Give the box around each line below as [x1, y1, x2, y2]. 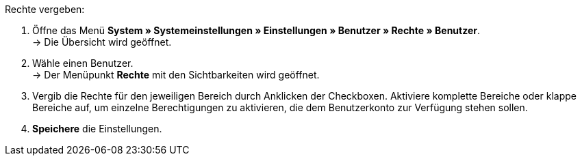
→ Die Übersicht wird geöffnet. [32, 36, 172, 48]
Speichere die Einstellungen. [32, 123, 162, 134]
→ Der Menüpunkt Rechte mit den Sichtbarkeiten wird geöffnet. [32, 69, 320, 80]
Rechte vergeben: [5, 3, 85, 15]
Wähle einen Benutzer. [32, 57, 134, 69]
